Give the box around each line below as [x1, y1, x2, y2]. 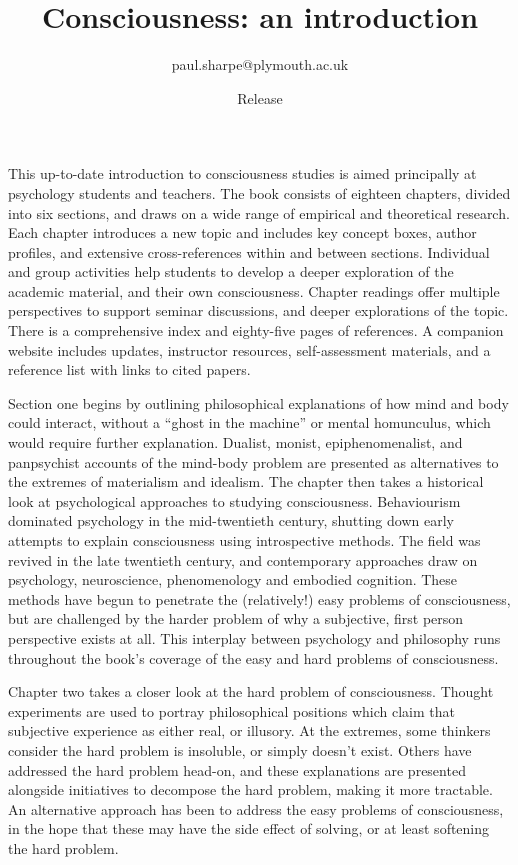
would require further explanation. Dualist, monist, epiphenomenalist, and [8, 432, 463, 453]
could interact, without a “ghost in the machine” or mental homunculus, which [8, 412, 491, 433]
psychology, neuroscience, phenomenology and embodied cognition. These [8, 569, 458, 590]
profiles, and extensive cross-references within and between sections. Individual [8, 241, 490, 262]
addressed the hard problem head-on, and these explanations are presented [8, 759, 466, 780]
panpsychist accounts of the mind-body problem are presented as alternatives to [8, 451, 499, 472]
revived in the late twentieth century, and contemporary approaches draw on [8, 549, 478, 570]
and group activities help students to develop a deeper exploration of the [8, 261, 454, 282]
